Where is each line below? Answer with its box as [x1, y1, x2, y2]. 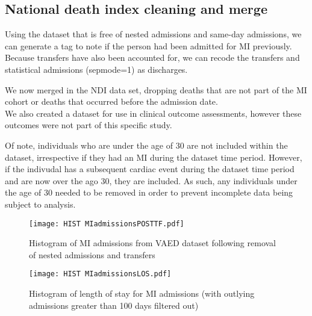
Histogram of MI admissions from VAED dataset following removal [29, 237, 276, 249]
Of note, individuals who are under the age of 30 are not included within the [5, 138, 288, 151]
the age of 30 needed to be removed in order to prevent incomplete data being [5, 186, 293, 199]
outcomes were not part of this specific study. [5, 119, 172, 131]
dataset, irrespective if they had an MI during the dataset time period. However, [5, 150, 302, 163]
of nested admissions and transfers [29, 248, 155, 261]
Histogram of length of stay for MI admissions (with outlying [29, 287, 255, 300]
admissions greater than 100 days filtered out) [29, 299, 199, 311]
